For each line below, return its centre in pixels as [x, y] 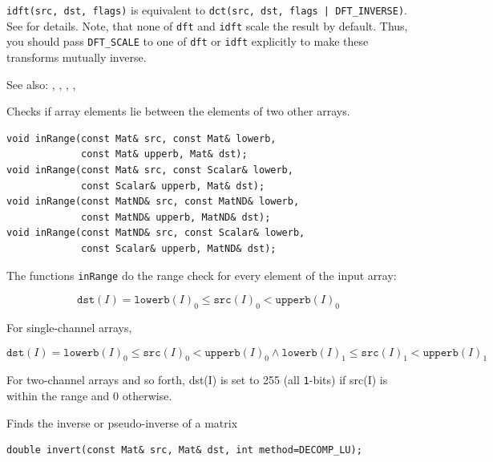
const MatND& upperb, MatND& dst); [176, 217]
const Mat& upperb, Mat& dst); [164, 154]
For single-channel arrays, [69, 327]
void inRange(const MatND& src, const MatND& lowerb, [153, 202]
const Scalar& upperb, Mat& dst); [173, 186]
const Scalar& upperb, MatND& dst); [179, 248]
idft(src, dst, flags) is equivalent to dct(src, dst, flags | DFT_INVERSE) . [207, 10]
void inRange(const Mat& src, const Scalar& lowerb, [150, 170]
